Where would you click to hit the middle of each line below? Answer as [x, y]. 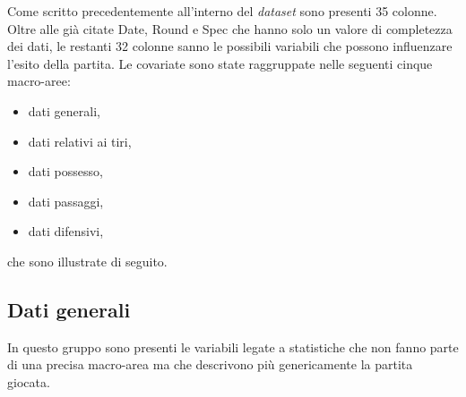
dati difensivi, [66, 231]
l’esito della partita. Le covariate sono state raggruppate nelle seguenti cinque [220, 63]
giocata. [29, 381]
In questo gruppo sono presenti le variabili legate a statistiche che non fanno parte [233, 346]
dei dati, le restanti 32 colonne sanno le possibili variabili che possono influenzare [230, 46]
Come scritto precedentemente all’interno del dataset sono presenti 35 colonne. [222, 11]
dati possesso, [65, 171]
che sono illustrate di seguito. [87, 261]
